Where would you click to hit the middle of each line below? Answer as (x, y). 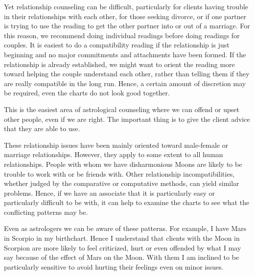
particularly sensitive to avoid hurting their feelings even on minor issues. (114, 266)
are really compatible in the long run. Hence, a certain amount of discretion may (125, 83)
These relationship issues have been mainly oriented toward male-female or (116, 145)
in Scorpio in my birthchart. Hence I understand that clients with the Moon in (122, 238)
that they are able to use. (42, 128)
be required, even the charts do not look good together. (87, 93)
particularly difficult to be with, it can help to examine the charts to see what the (127, 202)
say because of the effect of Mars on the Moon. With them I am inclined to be (122, 257)
